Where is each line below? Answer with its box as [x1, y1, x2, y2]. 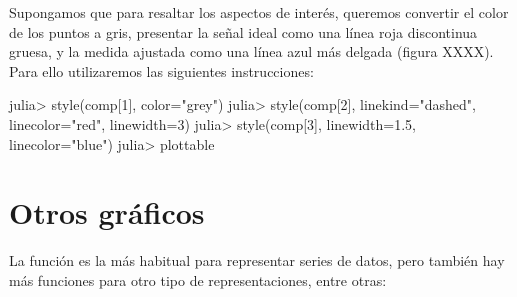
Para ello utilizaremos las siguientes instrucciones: [9, 60, 314, 81]
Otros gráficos [9, 192, 205, 233]
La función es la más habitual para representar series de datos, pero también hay [9, 250, 505, 271]
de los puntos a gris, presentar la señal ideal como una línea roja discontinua [9, 21, 478, 42]
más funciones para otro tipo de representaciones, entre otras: [9, 269, 387, 290]
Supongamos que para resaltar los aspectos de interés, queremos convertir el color [9, 2, 509, 22]
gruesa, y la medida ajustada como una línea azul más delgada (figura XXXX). [9, 41, 494, 62]
